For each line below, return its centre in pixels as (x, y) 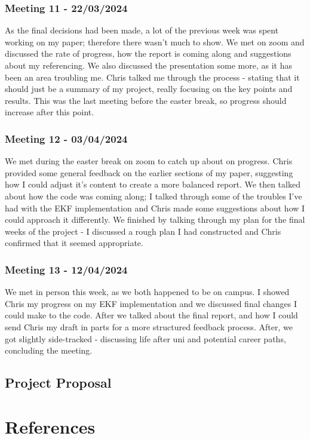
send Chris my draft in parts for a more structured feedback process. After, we (149, 326)
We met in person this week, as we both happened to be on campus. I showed (147, 292)
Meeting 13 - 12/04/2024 (66, 269)
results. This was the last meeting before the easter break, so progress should (146, 100)
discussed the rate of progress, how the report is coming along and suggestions (148, 53)
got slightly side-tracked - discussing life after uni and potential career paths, (145, 338)
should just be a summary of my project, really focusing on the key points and (149, 89)
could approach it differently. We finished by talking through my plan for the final (155, 219)
